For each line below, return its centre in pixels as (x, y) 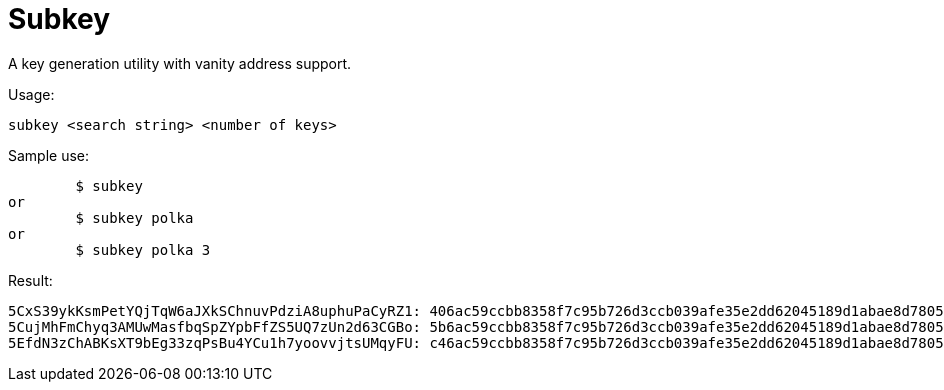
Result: (30, 280)
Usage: (31, 94)
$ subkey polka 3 (143, 249)
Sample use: (49, 155)
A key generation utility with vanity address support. (180, 63)
